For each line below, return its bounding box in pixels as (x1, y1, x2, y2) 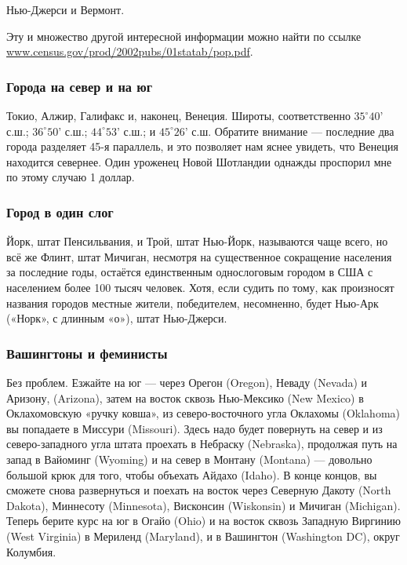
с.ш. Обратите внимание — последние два (191, 122, 394, 139)
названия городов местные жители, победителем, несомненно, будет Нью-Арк (6, 294, 379, 311)
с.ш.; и (123, 122, 156, 139)
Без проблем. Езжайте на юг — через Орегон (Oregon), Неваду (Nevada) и (6, 374, 368, 390)
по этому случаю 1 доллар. (6, 169, 135, 185)
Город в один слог (6, 202, 114, 221)
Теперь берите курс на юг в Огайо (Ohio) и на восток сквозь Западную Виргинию (6, 512, 402, 529)
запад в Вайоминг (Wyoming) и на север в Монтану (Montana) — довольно (6, 450, 372, 467)
